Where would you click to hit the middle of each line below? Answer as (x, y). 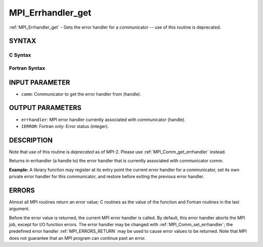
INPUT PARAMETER (39, 82)
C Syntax (20, 55)
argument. (19, 209)
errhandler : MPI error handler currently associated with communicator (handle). (103, 120)
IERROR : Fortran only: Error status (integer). (65, 126)
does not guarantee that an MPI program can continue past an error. (77, 238)
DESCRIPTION (31, 140)
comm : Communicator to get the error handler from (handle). (81, 94)
